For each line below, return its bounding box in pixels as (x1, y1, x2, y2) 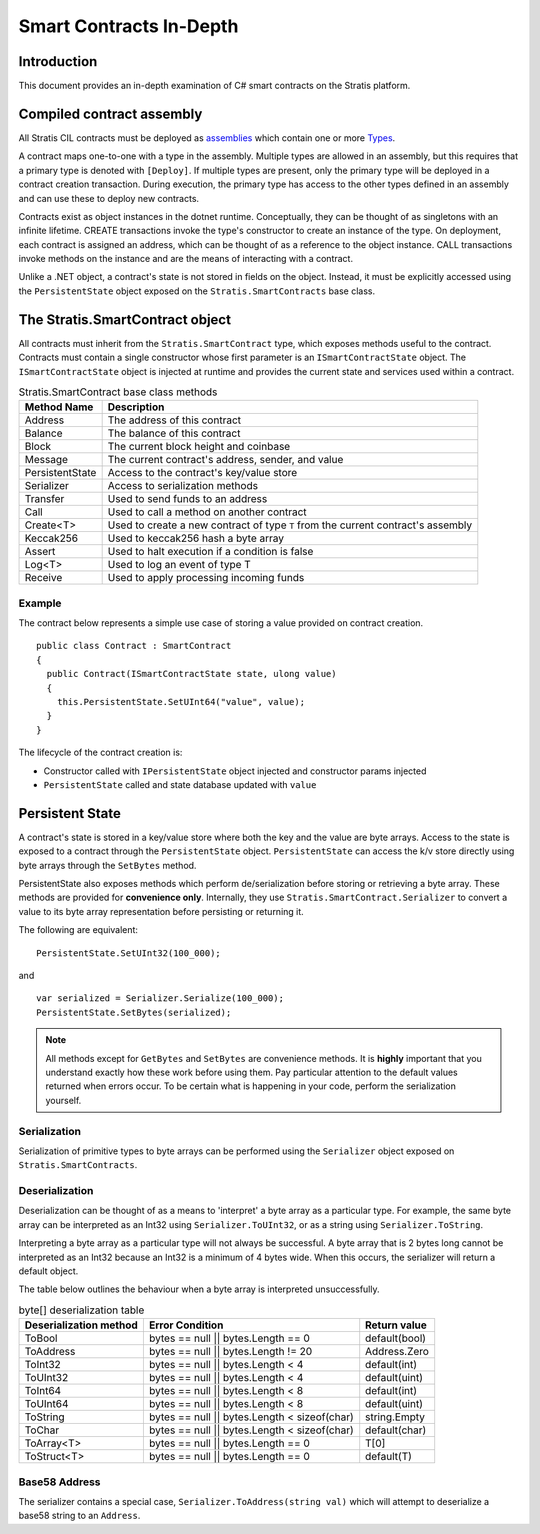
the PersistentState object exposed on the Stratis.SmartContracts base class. (18, 285, 375, 297)
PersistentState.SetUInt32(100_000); (36, 947, 222, 959)
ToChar (24, 1423, 60, 1437)
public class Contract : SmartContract (36, 640, 232, 652)
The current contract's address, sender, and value (107, 453, 344, 467)
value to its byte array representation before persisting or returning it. (18, 905, 304, 917)
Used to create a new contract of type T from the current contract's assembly (107, 518, 473, 532)
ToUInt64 (24, 1397, 69, 1411)
